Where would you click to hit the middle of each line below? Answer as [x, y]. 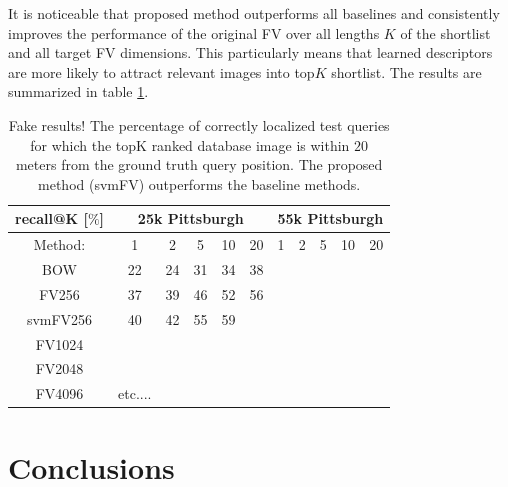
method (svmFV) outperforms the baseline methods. [199, 183]
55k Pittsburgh [330, 218]
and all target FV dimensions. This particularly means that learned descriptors [250, 52]
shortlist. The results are [406, 71]
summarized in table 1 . [78, 91]
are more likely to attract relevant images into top [161, 71]
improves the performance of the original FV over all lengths [194, 32]
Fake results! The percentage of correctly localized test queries [199, 124]
